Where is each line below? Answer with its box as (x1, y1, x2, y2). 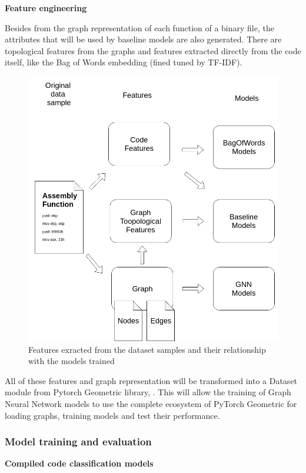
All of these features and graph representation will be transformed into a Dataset (5, 374, 298, 386)
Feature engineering (5, 2, 87, 14)
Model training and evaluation (5, 434, 152, 449)
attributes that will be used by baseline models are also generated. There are (5, 33, 282, 45)
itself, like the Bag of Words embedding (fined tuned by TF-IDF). (5, 56, 242, 68)
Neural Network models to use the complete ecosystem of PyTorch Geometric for (5, 397, 297, 409)
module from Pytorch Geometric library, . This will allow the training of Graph (5, 386, 291, 398)
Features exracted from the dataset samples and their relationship (28, 343, 266, 355)
